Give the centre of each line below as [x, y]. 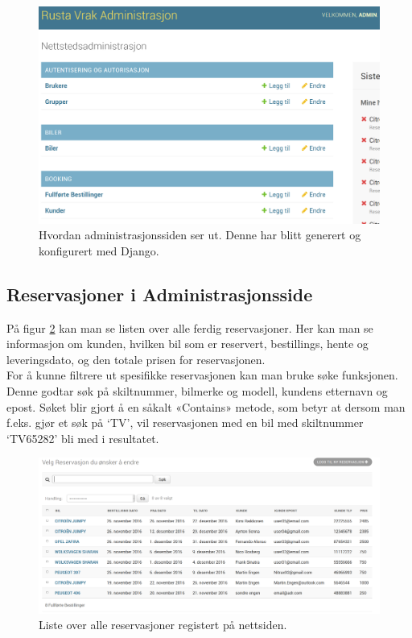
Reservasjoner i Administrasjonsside [160, 294]
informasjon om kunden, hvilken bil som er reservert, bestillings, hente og [187, 344]
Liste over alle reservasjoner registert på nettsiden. [163, 625]
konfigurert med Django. [99, 250]
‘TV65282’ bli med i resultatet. [83, 438]
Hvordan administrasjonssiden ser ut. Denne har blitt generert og [200, 235]
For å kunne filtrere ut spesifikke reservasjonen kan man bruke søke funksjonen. [202, 375]
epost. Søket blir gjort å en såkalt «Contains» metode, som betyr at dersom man [206, 406]
